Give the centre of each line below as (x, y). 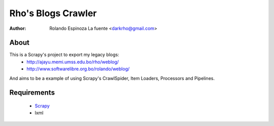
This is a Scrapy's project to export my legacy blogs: (64, 55)
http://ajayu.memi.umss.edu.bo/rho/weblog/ (73, 62)
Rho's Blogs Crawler (53, 13)
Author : (18, 28)
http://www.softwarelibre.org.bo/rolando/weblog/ (78, 69)
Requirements (32, 93)
